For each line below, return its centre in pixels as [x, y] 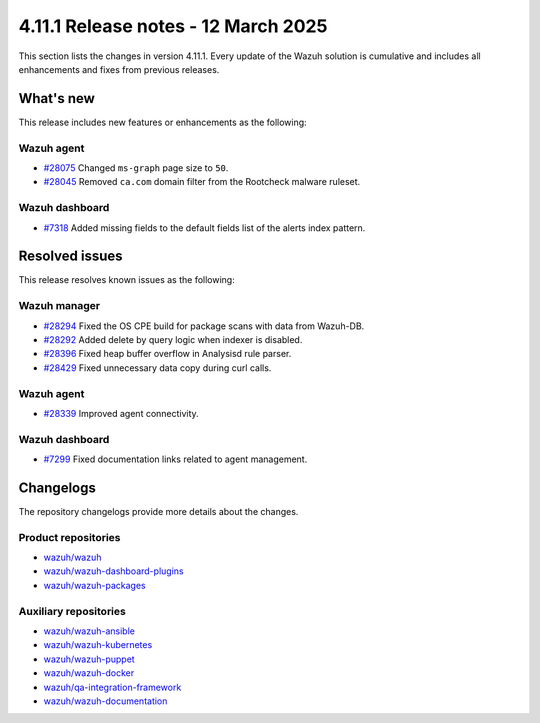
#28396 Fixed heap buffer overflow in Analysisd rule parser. [167, 354]
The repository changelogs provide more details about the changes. [158, 511]
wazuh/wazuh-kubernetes [98, 645]
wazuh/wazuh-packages [94, 585]
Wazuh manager [59, 306]
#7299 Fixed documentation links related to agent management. [175, 459]
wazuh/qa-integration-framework [112, 687]
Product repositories [69, 537]
